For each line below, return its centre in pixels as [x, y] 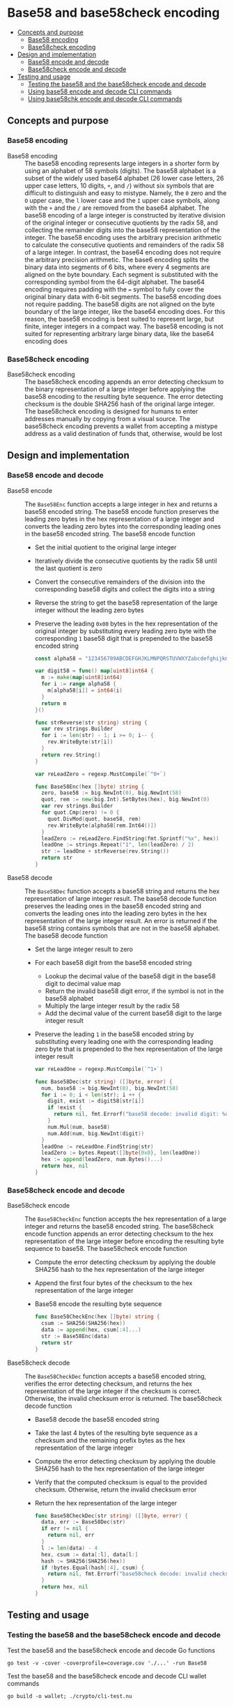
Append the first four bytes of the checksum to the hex [114, 1283]
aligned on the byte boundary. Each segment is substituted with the [122, 274]
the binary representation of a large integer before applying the [115, 389]
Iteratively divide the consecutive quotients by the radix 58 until [126, 561]
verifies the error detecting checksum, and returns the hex [109, 1383]
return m [54, 703]
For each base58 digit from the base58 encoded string [113, 962]
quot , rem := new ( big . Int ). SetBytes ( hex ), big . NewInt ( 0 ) [126, 800]
